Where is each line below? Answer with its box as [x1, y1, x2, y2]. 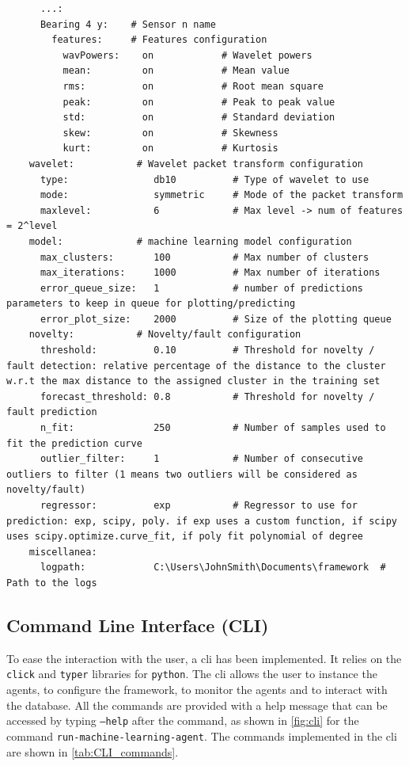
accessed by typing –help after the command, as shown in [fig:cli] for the [6, 712, 359, 729]
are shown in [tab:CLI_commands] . [6, 743, 179, 760]
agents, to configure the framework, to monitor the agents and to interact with [6, 681, 388, 698]
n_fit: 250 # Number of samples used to [40, 422, 386, 434]
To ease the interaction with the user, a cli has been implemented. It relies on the [6, 650, 402, 666]
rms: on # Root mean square [62, 80, 324, 92]
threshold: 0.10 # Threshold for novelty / [40, 345, 375, 356]
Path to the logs [6, 577, 97, 589]
